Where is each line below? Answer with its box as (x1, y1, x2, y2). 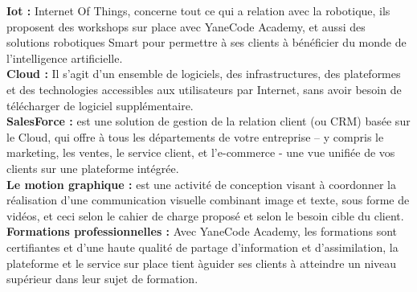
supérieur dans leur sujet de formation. (6, 270, 198, 287)
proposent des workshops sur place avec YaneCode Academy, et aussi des (6, 18, 366, 35)
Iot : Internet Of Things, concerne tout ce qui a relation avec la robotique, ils (6, 2, 390, 19)
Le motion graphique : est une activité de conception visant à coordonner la (6, 175, 396, 192)
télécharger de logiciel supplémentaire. (6, 97, 194, 113)
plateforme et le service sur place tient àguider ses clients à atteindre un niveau (6, 254, 397, 271)
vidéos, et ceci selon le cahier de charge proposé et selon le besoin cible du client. (6, 207, 404, 224)
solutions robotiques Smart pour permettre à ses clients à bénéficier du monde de (6, 34, 407, 51)
